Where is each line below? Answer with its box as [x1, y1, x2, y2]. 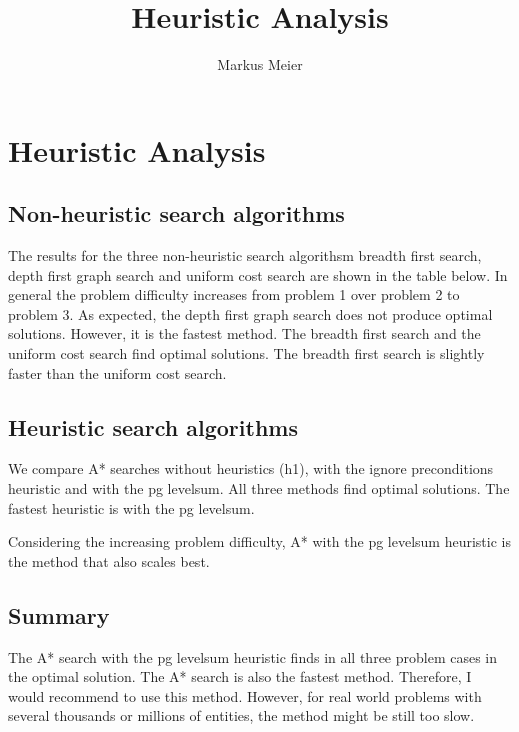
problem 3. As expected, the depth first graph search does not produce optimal [8, 303, 493, 324]
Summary [8, 599, 110, 630]
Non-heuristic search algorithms [8, 198, 345, 229]
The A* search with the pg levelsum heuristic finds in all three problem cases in [8, 646, 498, 667]
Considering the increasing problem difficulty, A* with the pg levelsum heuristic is [8, 531, 511, 552]
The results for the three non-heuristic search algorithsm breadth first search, [8, 245, 482, 266]
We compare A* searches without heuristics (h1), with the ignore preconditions [8, 458, 494, 479]
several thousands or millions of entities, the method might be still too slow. [8, 705, 475, 726]
